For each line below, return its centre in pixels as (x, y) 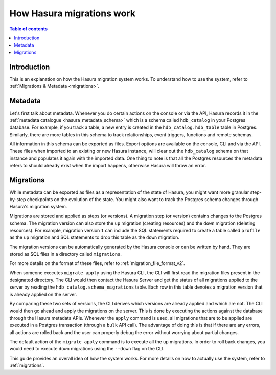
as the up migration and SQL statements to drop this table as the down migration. (95, 237)
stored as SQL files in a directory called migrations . (66, 254)
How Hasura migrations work (72, 13)
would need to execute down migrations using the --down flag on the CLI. (87, 349)
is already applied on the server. (43, 294)
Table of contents (29, 29)
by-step (18, 199)
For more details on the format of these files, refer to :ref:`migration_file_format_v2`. (97, 263)
